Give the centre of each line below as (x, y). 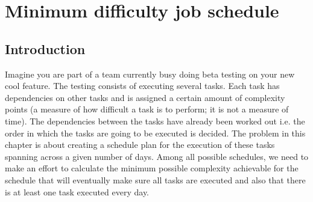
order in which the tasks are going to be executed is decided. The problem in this (155, 133)
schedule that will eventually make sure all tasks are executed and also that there (155, 179)
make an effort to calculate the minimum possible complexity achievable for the (152, 168)
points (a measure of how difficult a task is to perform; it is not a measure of (147, 109)
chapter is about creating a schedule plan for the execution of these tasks (140, 145)
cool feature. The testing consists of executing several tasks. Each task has (142, 86)
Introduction (45, 48)
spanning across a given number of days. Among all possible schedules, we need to (157, 156)
